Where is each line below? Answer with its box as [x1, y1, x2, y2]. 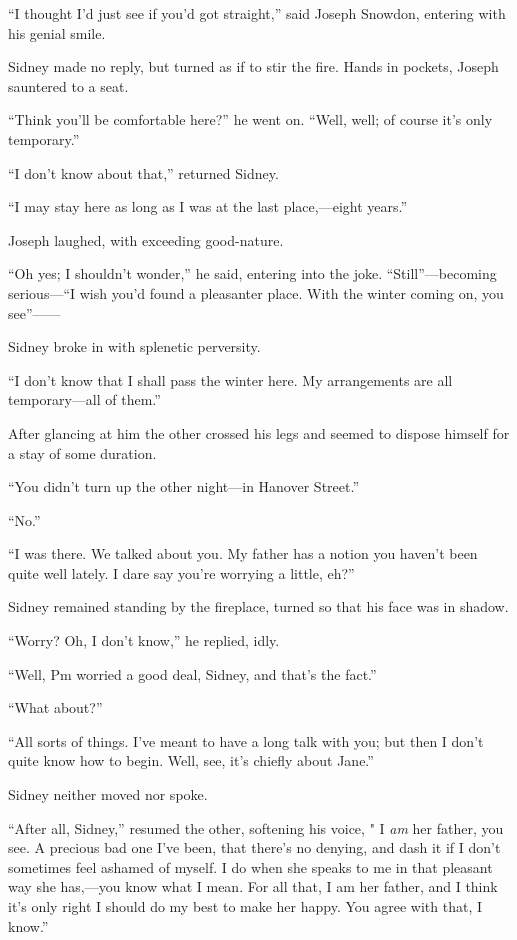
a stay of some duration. [8, 442, 157, 463]
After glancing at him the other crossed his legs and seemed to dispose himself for [8, 422, 510, 443]
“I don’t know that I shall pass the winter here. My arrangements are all [8, 369, 453, 390]
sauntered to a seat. [8, 75, 129, 96]
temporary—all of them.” [8, 389, 161, 410]
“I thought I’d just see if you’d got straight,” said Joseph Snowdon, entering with [8, 3, 506, 23]
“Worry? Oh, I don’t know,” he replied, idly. [8, 630, 280, 651]
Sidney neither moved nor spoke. [8, 784, 208, 805]
